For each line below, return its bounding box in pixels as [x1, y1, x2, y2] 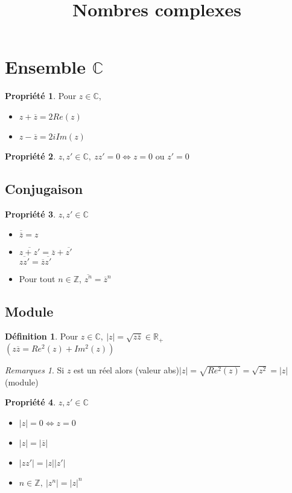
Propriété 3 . [5, 207, 56, 220]
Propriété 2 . [5, 149, 56, 162]
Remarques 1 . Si [5, 363, 65, 376]
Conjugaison [5, 179, 83, 198]
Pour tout [19, 272, 56, 285]
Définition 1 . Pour [5, 330, 78, 343]
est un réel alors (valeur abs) [74, 363, 180, 376]
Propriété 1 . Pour [5, 89, 77, 102]
